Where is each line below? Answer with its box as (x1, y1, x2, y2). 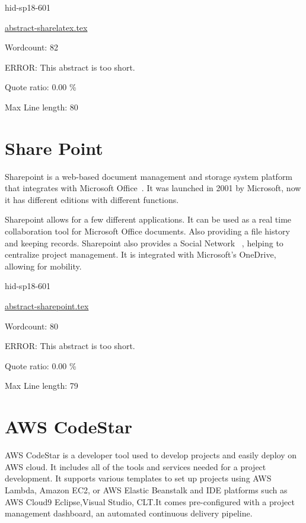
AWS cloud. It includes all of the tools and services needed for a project (5, 460, 266, 473)
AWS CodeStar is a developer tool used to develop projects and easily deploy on (5, 449, 297, 461)
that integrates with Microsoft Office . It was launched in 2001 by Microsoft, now (5, 182, 301, 194)
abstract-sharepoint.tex (5, 300, 89, 312)
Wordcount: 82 (5, 41, 58, 53)
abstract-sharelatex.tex (5, 21, 88, 33)
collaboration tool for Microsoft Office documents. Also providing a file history (5, 225, 290, 237)
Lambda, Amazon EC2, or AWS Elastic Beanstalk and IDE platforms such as (5, 483, 288, 496)
